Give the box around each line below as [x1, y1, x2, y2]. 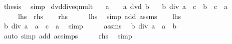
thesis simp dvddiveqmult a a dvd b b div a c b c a [4, 1, 228, 11]
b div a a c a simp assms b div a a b [4, 20, 177, 31]
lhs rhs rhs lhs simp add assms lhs [18, 10, 181, 21]
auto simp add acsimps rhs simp [4, 30, 132, 40]
